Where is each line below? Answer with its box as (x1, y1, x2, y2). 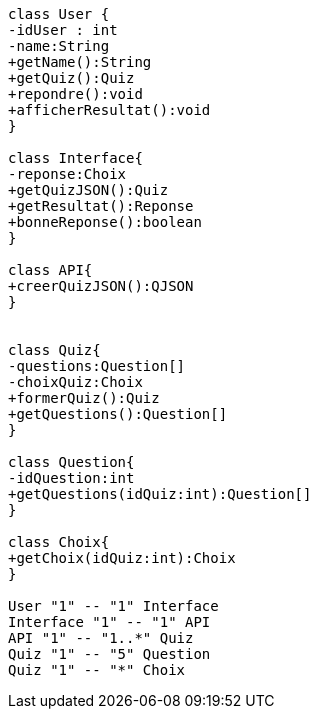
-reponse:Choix (8, 166, 127, 182)
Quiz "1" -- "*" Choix (8, 662, 186, 678)
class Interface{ (8, 150, 143, 166)
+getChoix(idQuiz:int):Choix (8, 550, 236, 566)
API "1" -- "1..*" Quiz (8, 630, 194, 646)
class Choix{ (8, 534, 110, 550)
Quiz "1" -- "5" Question (8, 646, 211, 662)
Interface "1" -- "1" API (8, 614, 211, 630)
